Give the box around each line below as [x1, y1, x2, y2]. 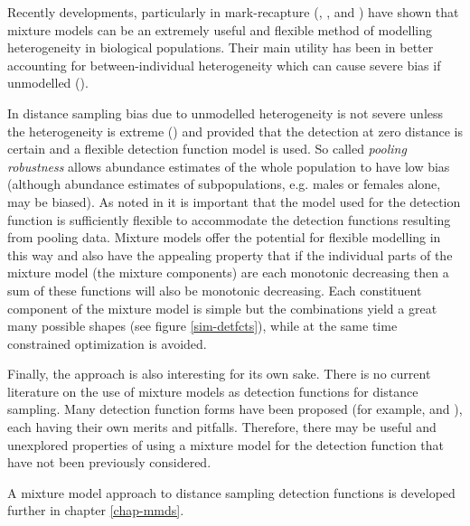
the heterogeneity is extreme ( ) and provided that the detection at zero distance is [7, 121, 463, 140]
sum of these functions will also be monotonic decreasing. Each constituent [7, 280, 422, 299]
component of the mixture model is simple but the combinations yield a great [7, 298, 437, 317]
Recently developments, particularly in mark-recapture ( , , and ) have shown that [7, 3, 459, 21]
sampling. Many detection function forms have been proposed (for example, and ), [7, 399, 463, 418]
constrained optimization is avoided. [7, 333, 207, 352]
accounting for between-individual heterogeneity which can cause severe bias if [7, 55, 441, 74]
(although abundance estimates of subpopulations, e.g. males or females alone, [7, 174, 441, 193]
